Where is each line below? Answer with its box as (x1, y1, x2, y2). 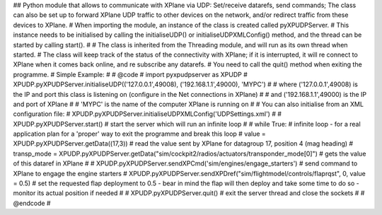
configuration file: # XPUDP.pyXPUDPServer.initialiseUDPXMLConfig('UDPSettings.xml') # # (13, 110, 282, 118)
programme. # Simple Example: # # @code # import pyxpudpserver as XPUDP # (13, 70, 248, 79)
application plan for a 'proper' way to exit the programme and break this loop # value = (13, 129, 267, 138)
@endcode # (13, 199, 51, 207)
